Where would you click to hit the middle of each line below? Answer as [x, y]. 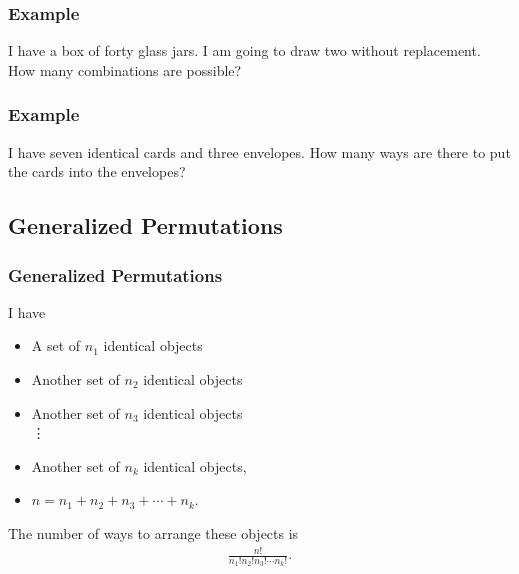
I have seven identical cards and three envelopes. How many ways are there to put [259, 151]
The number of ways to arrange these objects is [153, 532]
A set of [56, 345]
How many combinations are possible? [125, 69]
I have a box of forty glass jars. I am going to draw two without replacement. [244, 50]
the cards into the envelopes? [97, 171]
